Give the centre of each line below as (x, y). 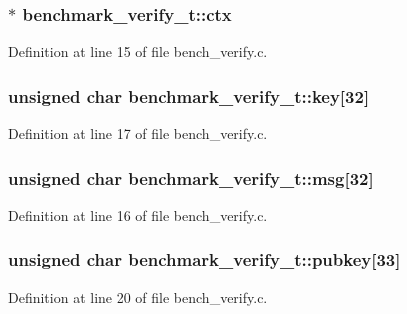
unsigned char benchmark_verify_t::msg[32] (191, 177)
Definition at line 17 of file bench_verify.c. (138, 133)
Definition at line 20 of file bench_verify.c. (138, 296)
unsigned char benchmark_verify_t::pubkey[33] (204, 259)
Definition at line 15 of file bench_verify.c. (138, 51)
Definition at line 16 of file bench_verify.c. (138, 214)
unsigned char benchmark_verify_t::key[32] (189, 95)
